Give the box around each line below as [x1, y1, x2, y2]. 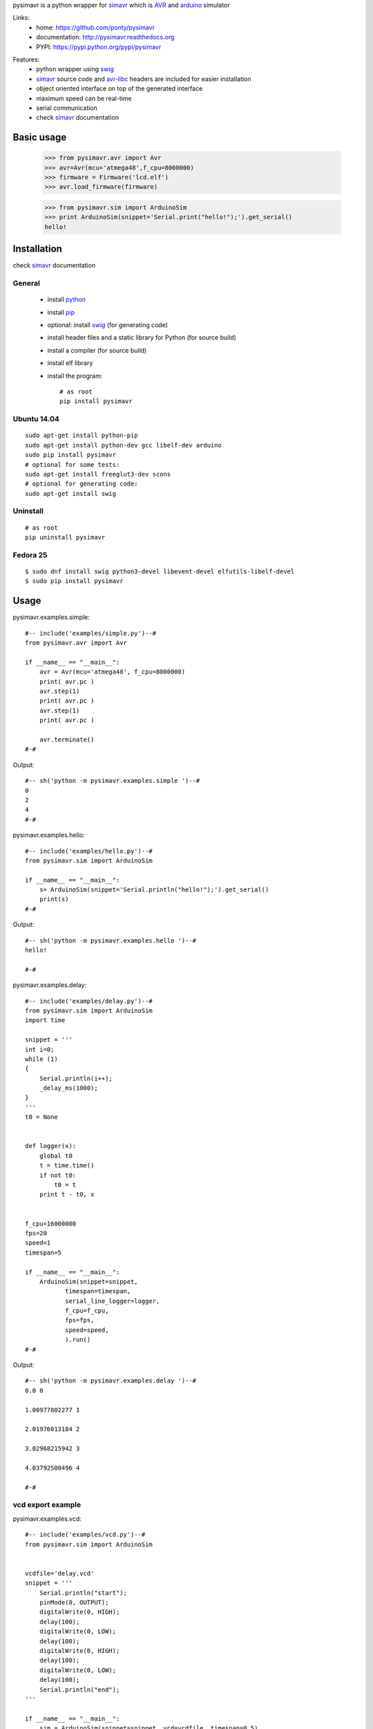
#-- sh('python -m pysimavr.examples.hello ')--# [25, 936, 197, 944]
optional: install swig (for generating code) [47, 321, 169, 329]
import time [25, 1017, 66, 1024]
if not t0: [39, 1171, 77, 1179]
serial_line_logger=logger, [64, 1297, 160, 1305]
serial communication [36, 104, 98, 112]
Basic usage [12, 131, 67, 143]
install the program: [47, 371, 103, 380]
